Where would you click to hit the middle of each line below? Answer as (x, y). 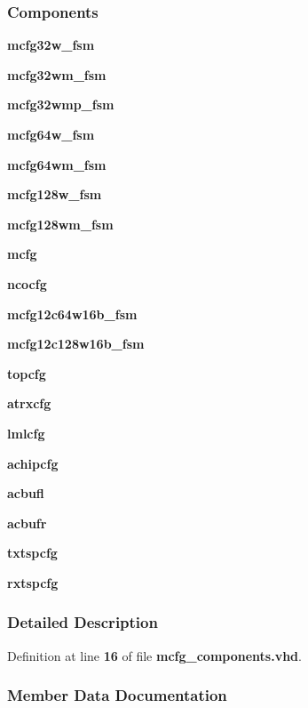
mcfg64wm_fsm (57, 164)
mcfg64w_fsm (51, 134)
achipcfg (33, 463)
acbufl (26, 493)
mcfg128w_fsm (55, 194)
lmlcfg (26, 433)
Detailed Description (83, 622)
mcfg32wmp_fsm (61, 105)
